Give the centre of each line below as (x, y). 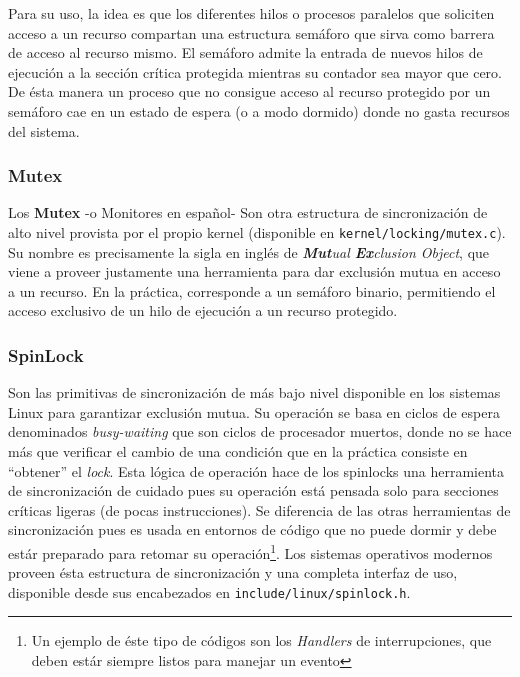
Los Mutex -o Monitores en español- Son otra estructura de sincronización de (248, 212)
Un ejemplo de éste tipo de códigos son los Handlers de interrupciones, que (261, 640)
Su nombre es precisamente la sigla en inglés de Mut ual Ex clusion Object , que (249, 251)
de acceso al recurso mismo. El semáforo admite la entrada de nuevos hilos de (245, 52)
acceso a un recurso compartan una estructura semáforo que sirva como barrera (251, 32)
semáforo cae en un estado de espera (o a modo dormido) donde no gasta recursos (259, 110)
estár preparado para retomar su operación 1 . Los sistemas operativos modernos (250, 551)
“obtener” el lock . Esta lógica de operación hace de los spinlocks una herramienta (256, 470)
